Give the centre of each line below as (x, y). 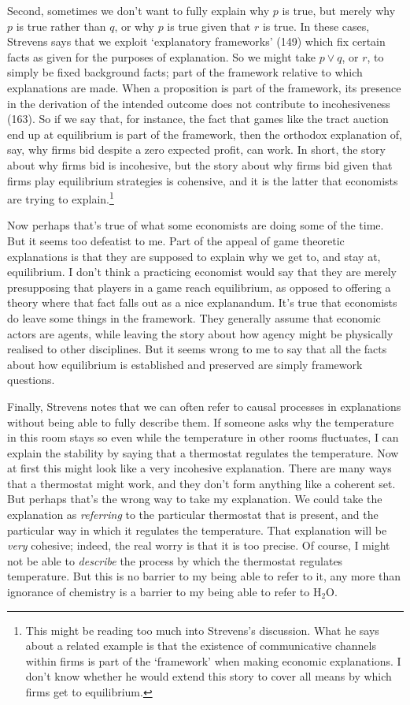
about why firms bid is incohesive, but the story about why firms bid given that (200, 164)
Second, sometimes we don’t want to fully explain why (139, 10)
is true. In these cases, (316, 26)
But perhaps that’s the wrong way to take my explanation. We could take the (195, 499)
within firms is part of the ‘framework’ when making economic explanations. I (213, 660)
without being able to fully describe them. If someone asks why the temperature (201, 422)
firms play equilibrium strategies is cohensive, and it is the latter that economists (203, 180)
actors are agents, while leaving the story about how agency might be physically (200, 333)
